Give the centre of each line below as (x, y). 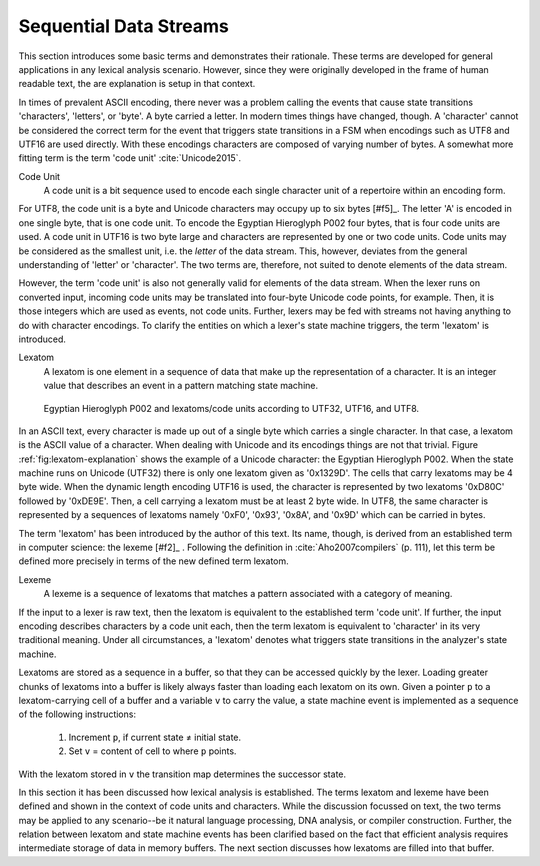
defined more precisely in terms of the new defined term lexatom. (153, 561)
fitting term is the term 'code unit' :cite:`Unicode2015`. (130, 158)
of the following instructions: (77, 714)
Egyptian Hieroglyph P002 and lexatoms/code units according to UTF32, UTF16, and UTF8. (231, 408)
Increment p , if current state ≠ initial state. (155, 737)
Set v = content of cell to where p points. (152, 751)
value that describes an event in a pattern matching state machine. (181, 386)
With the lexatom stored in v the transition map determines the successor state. (182, 774)
